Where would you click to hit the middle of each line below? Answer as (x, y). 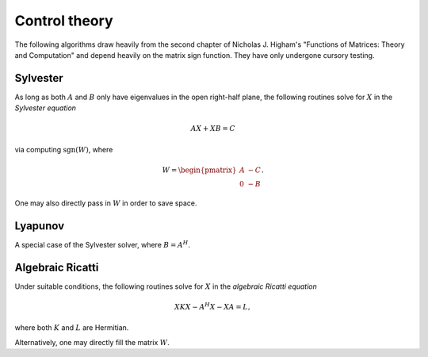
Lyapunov (40, 226)
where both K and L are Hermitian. (72, 328)
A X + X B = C (213, 129)
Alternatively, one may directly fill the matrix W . (92, 342)
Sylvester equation (46, 108)
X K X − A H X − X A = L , (212, 306)
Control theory (64, 21)
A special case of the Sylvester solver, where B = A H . (102, 244)
